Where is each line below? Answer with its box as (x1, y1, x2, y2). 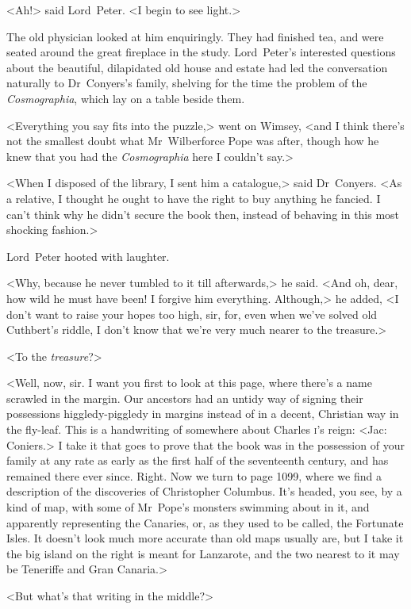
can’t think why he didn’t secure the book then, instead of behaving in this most (6, 205, 400, 222)
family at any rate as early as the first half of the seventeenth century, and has (6, 452, 389, 469)
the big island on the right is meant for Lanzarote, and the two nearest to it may (6, 545, 400, 561)
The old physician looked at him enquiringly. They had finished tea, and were (6, 28, 384, 44)
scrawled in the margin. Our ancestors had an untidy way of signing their (6, 389, 363, 406)
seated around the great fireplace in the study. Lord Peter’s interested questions (6, 44, 396, 60)
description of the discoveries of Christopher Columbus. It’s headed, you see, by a (6, 483, 402, 500)
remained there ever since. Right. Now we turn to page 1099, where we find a (6, 467, 382, 484)
